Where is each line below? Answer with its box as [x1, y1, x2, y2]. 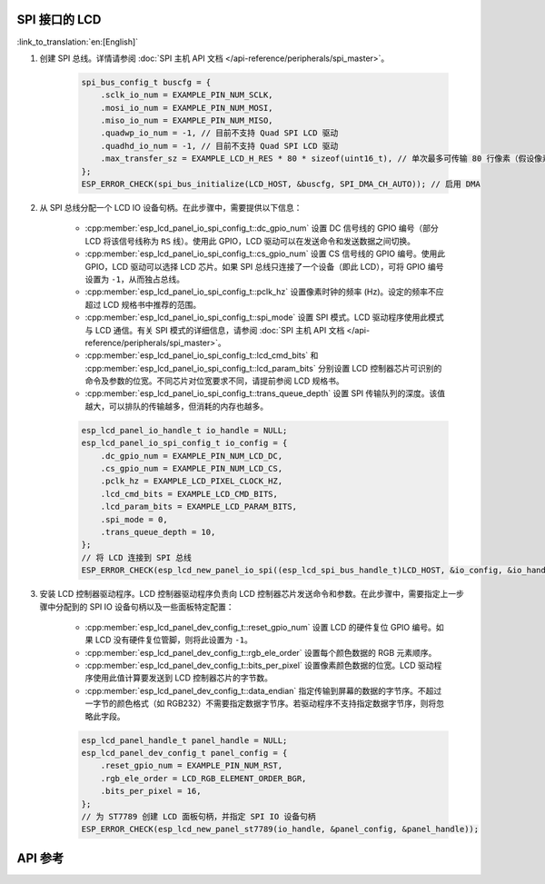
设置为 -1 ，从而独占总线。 [84, 273, 185, 284]
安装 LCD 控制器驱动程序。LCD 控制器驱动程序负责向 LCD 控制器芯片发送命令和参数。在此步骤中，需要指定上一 [39, 589, 457, 600]
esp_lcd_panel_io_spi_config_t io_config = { [81, 438, 288, 449]
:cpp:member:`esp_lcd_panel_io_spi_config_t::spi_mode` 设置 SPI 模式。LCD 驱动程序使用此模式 [84, 312, 444, 323]
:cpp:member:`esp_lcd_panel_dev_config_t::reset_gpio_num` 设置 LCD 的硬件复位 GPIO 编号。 [84, 621, 436, 632]
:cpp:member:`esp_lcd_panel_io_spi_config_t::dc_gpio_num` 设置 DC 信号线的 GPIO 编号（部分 [84, 223, 440, 233]
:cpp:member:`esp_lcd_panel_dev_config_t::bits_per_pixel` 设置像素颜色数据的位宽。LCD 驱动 [84, 660, 435, 671]
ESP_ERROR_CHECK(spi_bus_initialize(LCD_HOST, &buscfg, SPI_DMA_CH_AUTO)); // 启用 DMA [81, 179, 481, 190]
